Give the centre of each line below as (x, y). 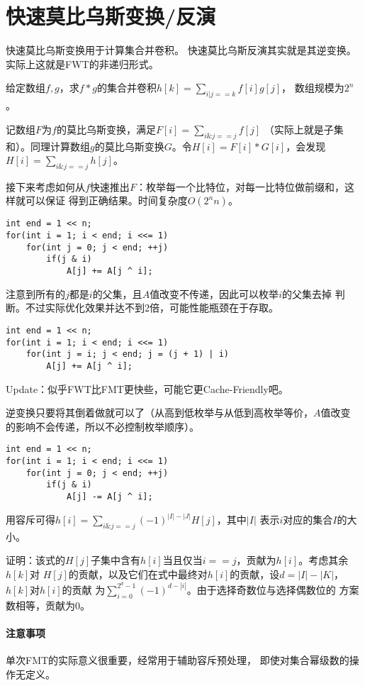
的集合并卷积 (127, 88)
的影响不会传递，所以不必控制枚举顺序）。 (102, 426)
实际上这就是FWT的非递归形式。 (82, 63)
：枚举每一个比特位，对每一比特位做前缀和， (240, 186)
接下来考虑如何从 (45, 186)
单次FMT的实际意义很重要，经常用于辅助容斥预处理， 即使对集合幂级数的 (178, 659)
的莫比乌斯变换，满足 (106, 129)
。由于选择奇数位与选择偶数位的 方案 (273, 589)
